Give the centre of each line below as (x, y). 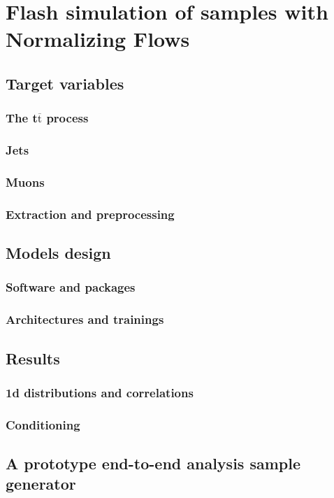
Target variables (65, 83)
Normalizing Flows (98, 39)
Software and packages (71, 287)
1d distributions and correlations (100, 392)
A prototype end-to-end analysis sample (153, 463)
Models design (58, 253)
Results (33, 358)
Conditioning (43, 424)
